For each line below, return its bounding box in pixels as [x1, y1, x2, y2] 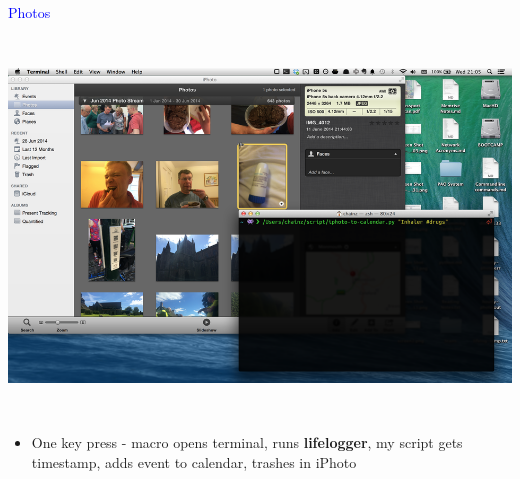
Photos [8, 2, 51, 22]
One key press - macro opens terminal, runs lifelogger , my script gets [31, 432, 463, 453]
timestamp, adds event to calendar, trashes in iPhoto [31, 451, 357, 472]
